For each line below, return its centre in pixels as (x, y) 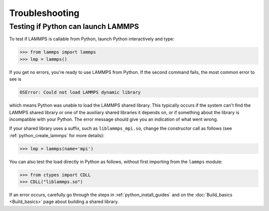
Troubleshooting (44, 13)
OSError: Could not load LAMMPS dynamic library (80, 93)
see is (15, 79)
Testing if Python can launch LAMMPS (74, 26)
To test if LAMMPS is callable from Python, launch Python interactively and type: (92, 39)
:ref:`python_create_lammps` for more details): (57, 135)
